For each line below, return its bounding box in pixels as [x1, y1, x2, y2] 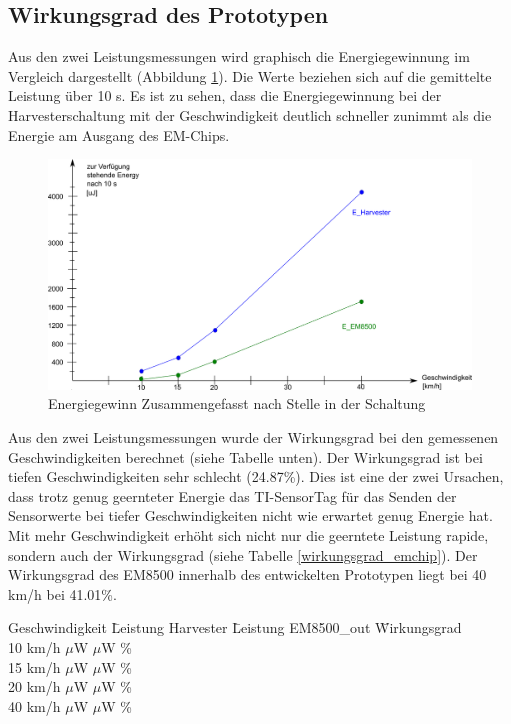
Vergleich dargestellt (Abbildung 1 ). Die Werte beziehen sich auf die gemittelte [8, 65, 492, 86]
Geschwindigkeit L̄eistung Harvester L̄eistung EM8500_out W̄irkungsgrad [8, 617, 462, 638]
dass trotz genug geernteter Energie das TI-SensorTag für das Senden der [8, 485, 457, 506]
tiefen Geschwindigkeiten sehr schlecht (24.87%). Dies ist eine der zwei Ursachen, [8, 466, 504, 487]
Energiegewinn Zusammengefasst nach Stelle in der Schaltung [48, 393, 426, 414]
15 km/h [8, 656, 61, 677]
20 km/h [8, 676, 61, 697]
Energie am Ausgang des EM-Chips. [8, 124, 230, 145]
